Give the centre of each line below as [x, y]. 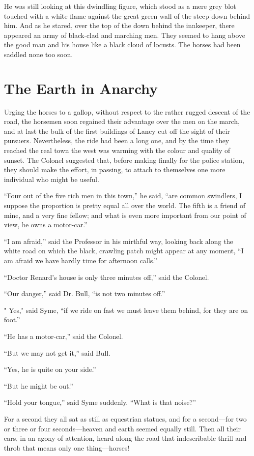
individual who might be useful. [52, 179]
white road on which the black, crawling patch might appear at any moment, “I [124, 251]
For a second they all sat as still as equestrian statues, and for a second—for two [126, 418]
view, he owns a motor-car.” [46, 225]
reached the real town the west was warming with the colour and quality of [117, 150]
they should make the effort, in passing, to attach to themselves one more [115, 169]
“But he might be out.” [39, 385]
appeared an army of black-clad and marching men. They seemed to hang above [125, 35]
